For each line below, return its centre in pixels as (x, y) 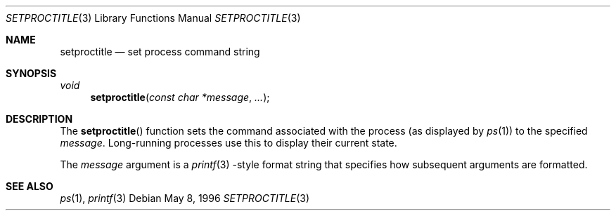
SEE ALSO (30, 186)
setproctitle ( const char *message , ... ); (180, 97)
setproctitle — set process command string (160, 52)
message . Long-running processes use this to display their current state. (229, 143)
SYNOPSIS (31, 73)
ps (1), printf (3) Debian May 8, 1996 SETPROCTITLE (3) (185, 198)
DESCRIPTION (39, 119)
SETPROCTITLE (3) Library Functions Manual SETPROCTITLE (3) (153, 18)
